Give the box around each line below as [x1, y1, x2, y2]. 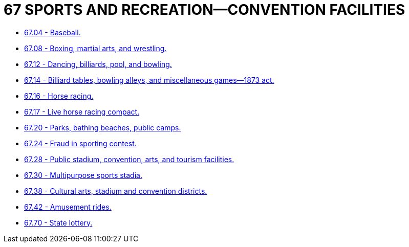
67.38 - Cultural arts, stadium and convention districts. [24, 186, 207, 195]
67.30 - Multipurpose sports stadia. [24, 170, 142, 179]
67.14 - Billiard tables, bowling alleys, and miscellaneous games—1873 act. [24, 75, 274, 84]
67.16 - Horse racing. [24, 91, 94, 100]
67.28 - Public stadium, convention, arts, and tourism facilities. [24, 154, 234, 164]
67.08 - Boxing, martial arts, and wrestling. [24, 43, 167, 53]
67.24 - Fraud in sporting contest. [24, 139, 137, 148]
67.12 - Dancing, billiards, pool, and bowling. [24, 59, 172, 69]
